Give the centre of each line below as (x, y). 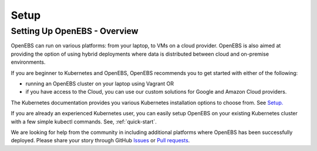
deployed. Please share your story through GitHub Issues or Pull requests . (100, 140)
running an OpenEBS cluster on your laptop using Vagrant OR (100, 83)
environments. (28, 62)
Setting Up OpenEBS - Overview (75, 31)
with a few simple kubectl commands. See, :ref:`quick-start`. (84, 121)
